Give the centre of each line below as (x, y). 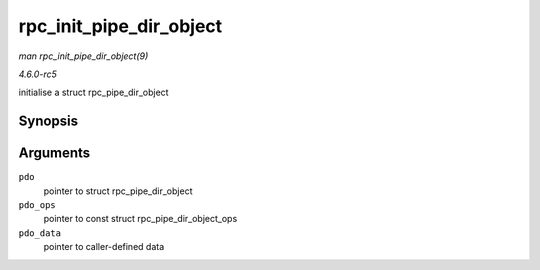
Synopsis (48, 121)
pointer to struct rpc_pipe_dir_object (118, 191)
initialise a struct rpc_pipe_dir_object (93, 92)
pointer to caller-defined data (104, 247)
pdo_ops (37, 205)
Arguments (54, 153)
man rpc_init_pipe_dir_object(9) (83, 56)
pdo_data (40, 233)
